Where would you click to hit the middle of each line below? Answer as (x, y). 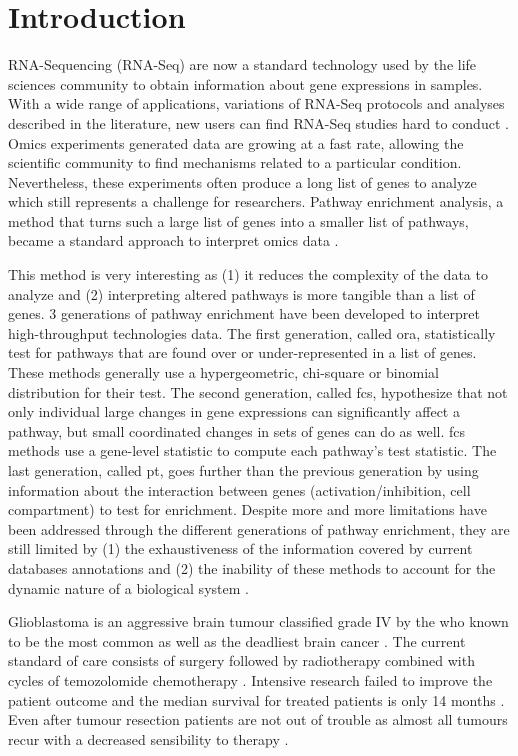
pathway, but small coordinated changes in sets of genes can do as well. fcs (237, 430)
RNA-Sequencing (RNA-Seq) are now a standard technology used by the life (242, 64)
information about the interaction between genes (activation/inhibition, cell (239, 489)
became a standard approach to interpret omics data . (173, 240)
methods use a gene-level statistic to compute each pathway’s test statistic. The (252, 450)
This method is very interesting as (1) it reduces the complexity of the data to (248, 274)
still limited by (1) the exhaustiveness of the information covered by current (240, 548)
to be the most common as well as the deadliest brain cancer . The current (237, 640)
